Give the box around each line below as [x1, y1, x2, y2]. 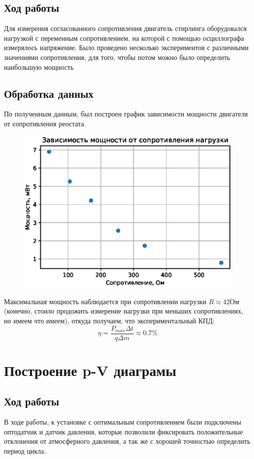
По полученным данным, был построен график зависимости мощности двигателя [4, 109, 248, 119]
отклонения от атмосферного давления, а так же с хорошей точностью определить [4, 436, 251, 446]
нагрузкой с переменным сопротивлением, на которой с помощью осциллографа [4, 32, 244, 43]
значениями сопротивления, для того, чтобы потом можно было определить [4, 52, 230, 62]
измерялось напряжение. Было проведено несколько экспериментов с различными [4, 42, 249, 53]
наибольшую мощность [4, 61, 74, 72]
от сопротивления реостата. [4, 118, 86, 128]
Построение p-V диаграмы [4, 360, 176, 380]
